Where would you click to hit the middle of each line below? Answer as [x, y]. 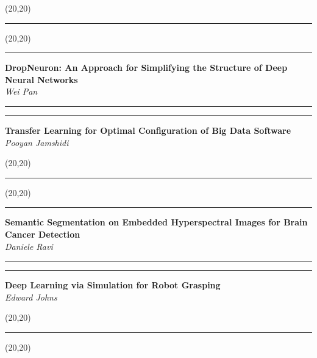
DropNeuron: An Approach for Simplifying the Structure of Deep [146, 68]
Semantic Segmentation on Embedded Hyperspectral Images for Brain [156, 222]
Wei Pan [21, 91]
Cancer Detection [43, 234]
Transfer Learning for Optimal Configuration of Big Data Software [148, 130]
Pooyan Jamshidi [37, 142]
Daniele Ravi [29, 246]
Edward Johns [31, 297]
